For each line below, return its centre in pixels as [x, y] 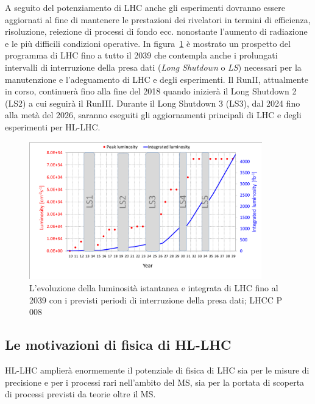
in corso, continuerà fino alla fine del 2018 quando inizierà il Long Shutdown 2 [151, 91]
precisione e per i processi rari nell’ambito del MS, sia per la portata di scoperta [155, 382]
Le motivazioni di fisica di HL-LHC [118, 345]
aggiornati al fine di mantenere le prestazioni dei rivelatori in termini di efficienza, [158, 19]
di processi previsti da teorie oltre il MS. [80, 394]
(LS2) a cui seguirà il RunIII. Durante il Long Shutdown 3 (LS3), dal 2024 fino [153, 103]
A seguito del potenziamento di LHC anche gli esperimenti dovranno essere [145, 7]
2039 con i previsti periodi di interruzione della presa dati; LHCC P [156, 299]
